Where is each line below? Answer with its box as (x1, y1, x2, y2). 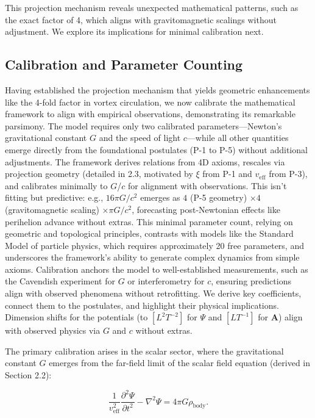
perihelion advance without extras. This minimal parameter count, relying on (5, 215, 293, 228)
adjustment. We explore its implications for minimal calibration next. (5, 25, 264, 38)
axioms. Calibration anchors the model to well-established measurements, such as (5, 262, 308, 275)
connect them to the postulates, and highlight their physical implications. (5, 298, 279, 311)
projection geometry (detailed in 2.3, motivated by (5, 167, 193, 180)
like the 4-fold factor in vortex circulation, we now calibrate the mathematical (5, 95, 296, 108)
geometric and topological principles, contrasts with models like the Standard (5, 227, 294, 240)
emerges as (140, 191, 180, 204)
